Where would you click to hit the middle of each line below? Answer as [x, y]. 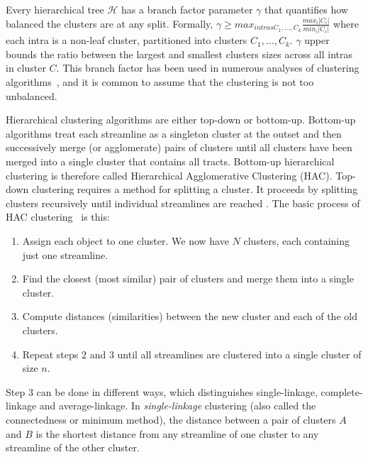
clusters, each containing [297, 241]
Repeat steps [50, 354]
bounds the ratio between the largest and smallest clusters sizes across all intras [179, 54]
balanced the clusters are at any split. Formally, [110, 23]
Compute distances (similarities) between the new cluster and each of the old [190, 316]
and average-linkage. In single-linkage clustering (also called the [178, 406]
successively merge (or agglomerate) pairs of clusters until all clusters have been [179, 147]
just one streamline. [65, 254]
